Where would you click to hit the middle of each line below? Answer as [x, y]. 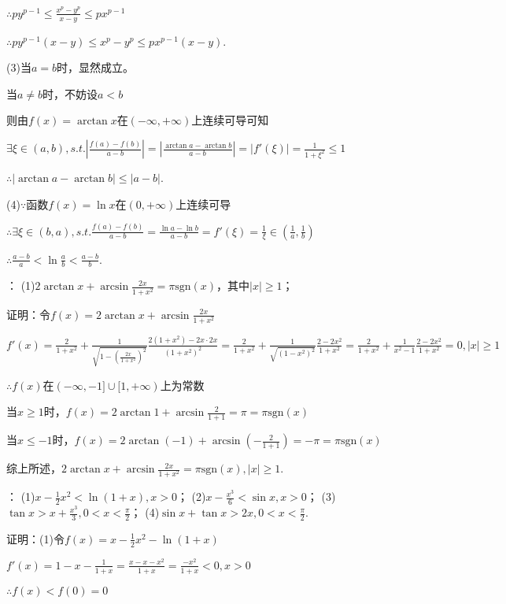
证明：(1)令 [35, 538]
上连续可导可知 [230, 120]
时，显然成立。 [95, 67]
